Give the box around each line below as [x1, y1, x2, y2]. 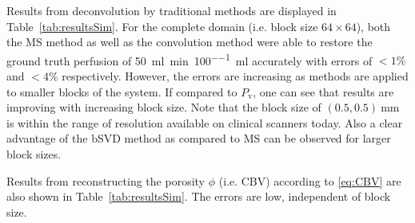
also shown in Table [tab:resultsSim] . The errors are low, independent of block [6, 188, 391, 205]
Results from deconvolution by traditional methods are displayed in [6, 2, 337, 18]
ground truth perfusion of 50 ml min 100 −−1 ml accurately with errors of [6, 49, 373, 68]
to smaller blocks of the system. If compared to [6, 83, 237, 100]
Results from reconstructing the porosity [6, 172, 205, 189]
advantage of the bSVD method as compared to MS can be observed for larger [6, 130, 391, 147]
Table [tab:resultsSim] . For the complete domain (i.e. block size [6, 18, 318, 34]
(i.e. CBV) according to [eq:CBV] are [218, 172, 401, 189]
